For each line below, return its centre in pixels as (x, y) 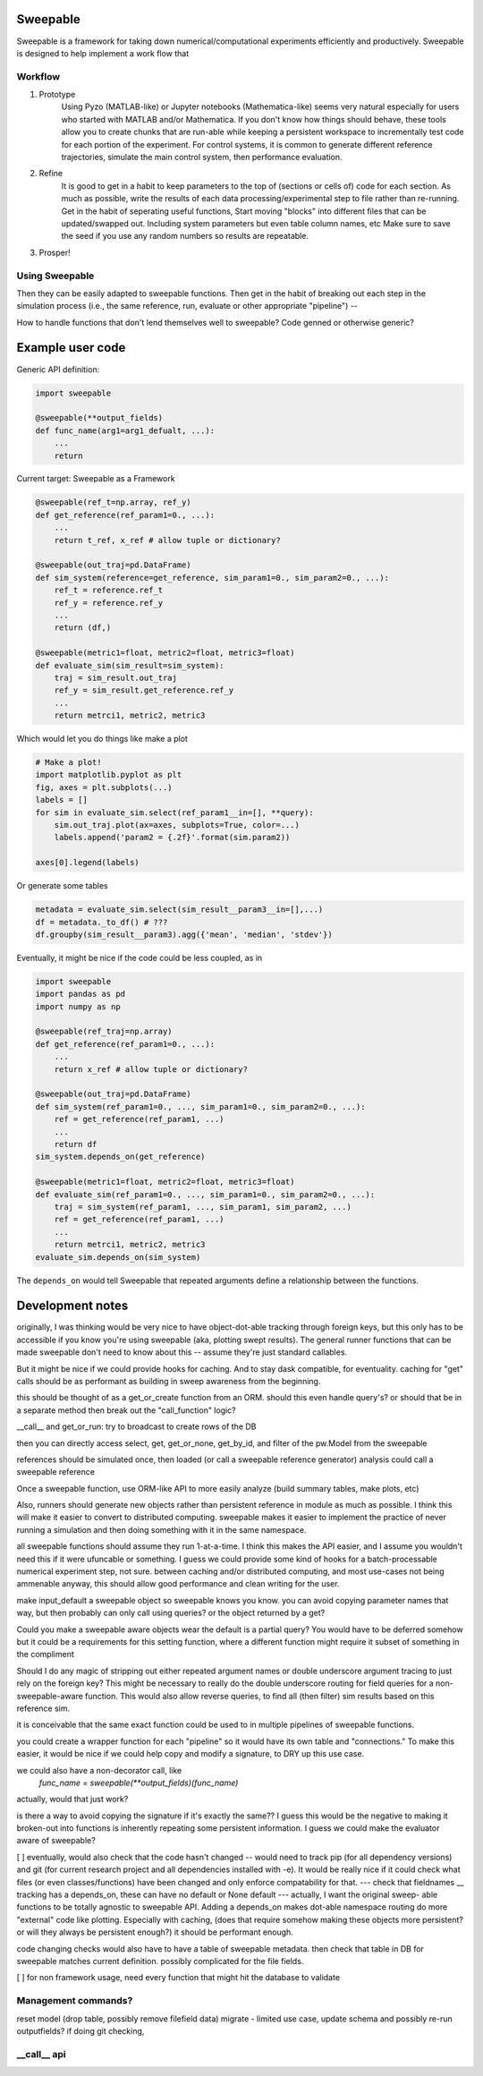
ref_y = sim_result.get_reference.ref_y (144, 690)
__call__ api (41, 2054)
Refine (51, 174)
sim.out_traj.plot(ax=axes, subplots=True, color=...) (177, 825)
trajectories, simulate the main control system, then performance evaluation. (202, 157)
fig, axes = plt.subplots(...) (104, 787)
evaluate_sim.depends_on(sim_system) (118, 1257)
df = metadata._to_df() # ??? (102, 922)
